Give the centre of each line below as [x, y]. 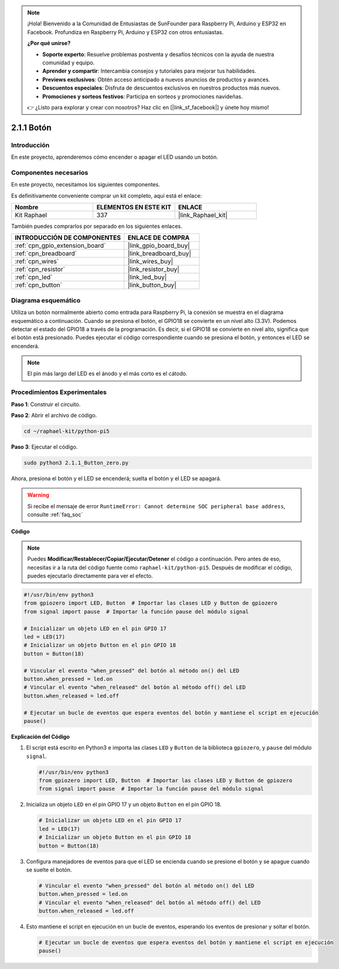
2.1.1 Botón [31, 127]
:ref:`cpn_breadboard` [46, 254]
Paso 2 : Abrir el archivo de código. [54, 415]
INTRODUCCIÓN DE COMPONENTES [68, 238]
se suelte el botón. [49, 870]
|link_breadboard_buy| [159, 254]
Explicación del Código [41, 736]
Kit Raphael [31, 215]
